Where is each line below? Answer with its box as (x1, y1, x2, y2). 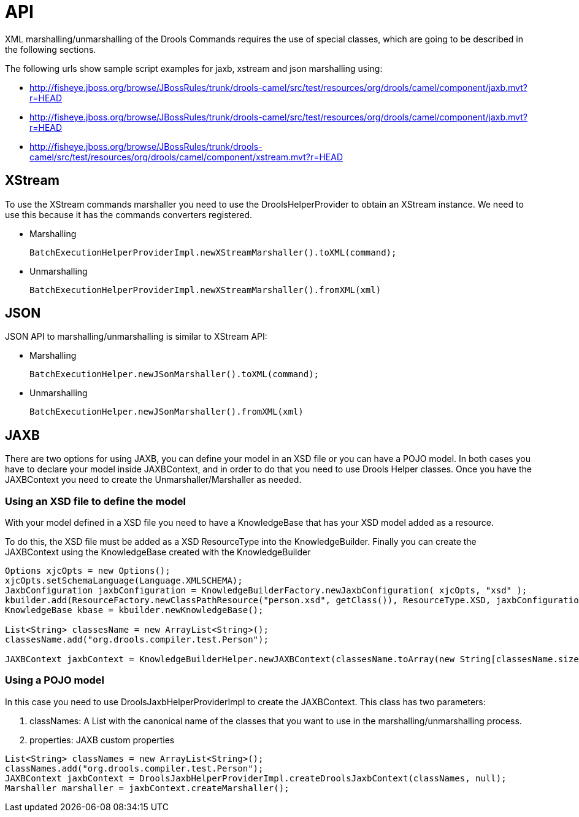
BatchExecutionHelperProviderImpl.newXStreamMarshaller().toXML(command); (29, 247, 397, 257)
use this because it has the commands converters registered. (5, 209, 253, 220)
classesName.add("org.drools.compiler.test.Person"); (5, 635, 269, 645)
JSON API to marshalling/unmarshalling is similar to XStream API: (5, 331, 267, 342)
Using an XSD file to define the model (5, 495, 186, 507)
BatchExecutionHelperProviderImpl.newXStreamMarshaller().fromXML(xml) (29, 284, 382, 295)
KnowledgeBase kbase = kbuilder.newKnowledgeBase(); (5, 605, 264, 616)
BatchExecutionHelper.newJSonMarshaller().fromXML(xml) (29, 407, 304, 417)
